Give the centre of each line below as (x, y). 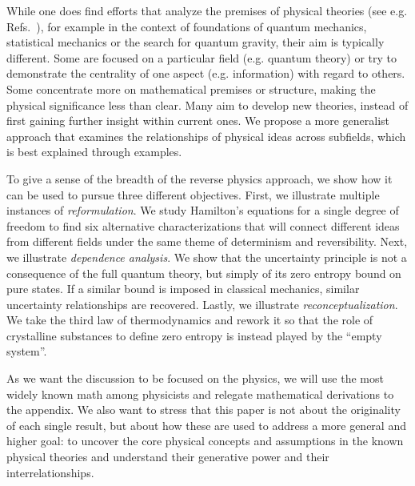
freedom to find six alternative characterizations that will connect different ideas (203, 225)
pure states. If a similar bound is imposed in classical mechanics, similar (183, 289)
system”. (27, 351)
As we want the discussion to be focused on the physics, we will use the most (195, 378)
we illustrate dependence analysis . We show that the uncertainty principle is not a (207, 257)
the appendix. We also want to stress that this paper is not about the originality (204, 410)
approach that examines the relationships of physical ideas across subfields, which (206, 136)
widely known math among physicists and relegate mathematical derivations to (200, 394)
